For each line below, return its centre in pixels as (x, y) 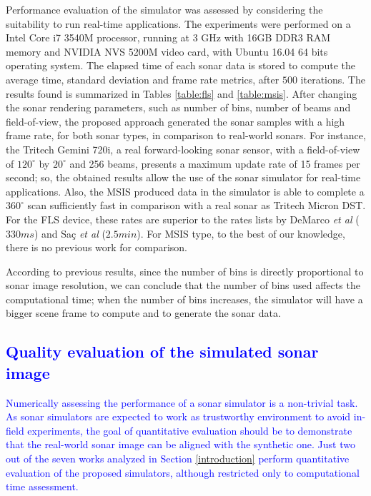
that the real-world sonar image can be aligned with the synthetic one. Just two (180, 444)
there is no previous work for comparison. (97, 247)
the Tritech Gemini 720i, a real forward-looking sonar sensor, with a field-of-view (183, 149)
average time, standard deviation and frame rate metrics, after (143, 79)
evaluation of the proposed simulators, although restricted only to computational (183, 472)
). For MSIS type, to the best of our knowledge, (241, 233)
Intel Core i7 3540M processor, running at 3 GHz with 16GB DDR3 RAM (168, 37)
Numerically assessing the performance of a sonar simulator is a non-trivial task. (182, 402)
